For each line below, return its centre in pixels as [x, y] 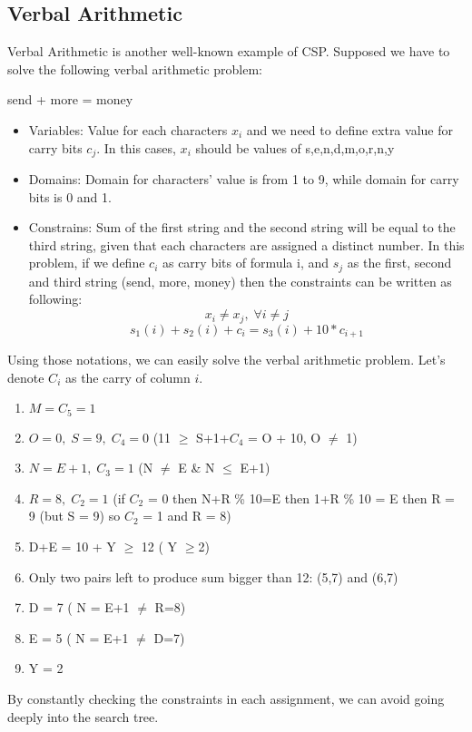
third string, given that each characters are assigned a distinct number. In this [246, 244]
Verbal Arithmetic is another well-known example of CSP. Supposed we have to [229, 51]
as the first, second [399, 263]
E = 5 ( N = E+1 [79, 637]
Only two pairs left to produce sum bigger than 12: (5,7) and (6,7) [213, 576]
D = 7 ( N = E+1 [79, 607]
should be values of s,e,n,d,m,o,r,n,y [295, 147]
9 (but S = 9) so [74, 516]
